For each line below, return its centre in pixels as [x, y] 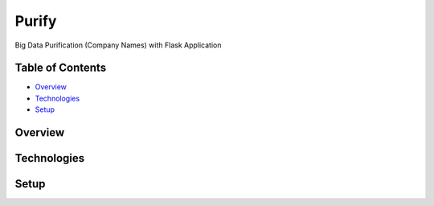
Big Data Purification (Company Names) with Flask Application [118, 45]
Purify [36, 21]
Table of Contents [61, 68]
